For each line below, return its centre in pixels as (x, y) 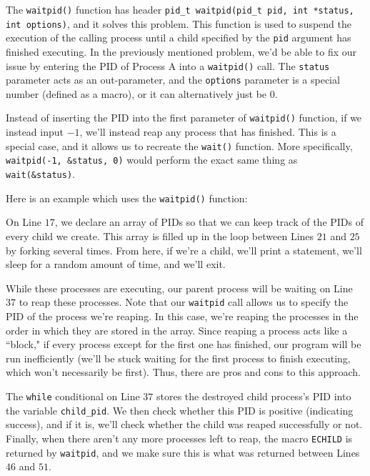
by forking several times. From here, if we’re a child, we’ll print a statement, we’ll (184, 250)
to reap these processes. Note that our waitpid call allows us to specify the (184, 302)
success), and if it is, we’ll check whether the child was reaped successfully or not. (184, 424)
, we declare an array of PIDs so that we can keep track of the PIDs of (209, 222)
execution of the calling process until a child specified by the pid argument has (179, 38)
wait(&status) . (40, 174)
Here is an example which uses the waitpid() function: (127, 198)
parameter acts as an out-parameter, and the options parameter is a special (173, 80)
